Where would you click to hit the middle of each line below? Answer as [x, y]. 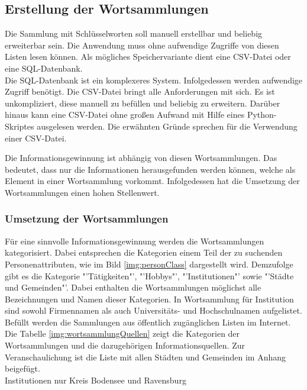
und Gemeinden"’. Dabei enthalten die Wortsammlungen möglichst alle [133, 287]
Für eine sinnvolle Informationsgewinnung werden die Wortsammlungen [135, 241]
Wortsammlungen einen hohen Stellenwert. [82, 192]
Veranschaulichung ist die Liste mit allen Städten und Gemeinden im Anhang [146, 357]
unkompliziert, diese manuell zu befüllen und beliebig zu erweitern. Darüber [143, 103]
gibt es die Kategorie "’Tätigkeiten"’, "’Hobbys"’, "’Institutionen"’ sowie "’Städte [149, 275]
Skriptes [20, 126]
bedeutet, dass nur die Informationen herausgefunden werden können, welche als [150, 169]
